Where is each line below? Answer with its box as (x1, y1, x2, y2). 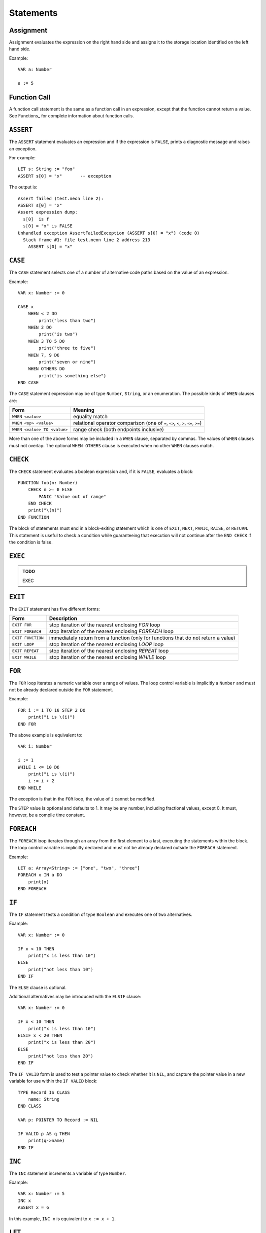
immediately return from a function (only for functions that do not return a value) (49, 634, 236, 641)
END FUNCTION (18, 514, 49, 520)
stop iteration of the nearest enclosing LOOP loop (49, 641, 164, 648)
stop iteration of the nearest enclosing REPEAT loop (49, 648, 169, 654)
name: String (28, 1096, 60, 1102)
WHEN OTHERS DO (28, 366, 65, 372)
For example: (9, 155, 36, 160)
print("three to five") (38, 345, 96, 351)
